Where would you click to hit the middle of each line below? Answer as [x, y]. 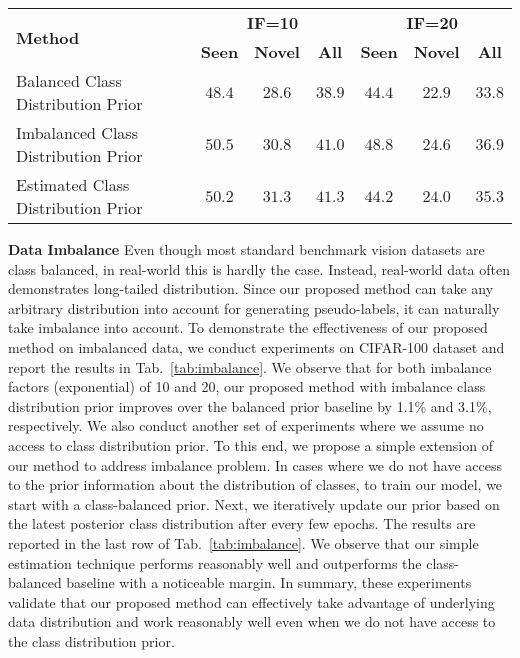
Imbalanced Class [77, 132]
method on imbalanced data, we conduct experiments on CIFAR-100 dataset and [256, 346]
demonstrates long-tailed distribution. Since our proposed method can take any [251, 288]
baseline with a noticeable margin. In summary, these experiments [269, 582]
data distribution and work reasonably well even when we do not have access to [252, 621]
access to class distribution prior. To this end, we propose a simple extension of [250, 444]
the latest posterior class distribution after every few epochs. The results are [242, 523]
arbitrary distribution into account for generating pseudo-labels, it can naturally [254, 307]
